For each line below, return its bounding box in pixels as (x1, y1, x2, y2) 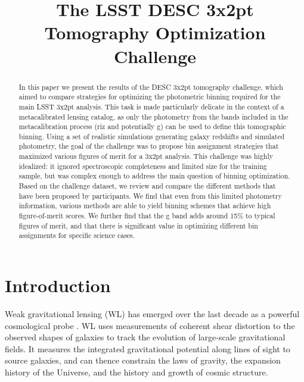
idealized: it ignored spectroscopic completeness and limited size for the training (18, 161, 267, 171)
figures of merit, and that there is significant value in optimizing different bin (18, 220, 258, 230)
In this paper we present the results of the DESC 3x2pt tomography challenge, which (18, 82, 283, 92)
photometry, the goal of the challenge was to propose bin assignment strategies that (18, 141, 279, 151)
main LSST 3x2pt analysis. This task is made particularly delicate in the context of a (18, 101, 284, 111)
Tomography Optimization (44, 20, 266, 45)
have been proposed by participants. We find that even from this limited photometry (18, 190, 282, 201)
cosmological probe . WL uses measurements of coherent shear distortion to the (5, 319, 295, 331)
